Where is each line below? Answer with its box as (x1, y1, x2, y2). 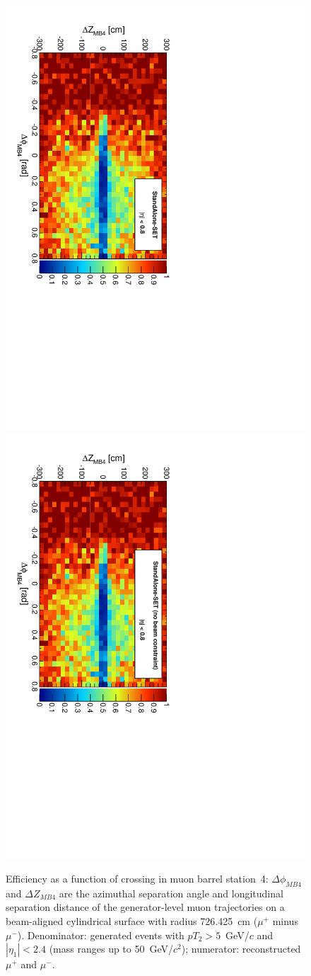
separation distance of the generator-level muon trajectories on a (6, 900, 285, 914)
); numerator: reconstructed (181, 941, 301, 956)
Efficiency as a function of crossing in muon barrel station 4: (6, 871, 269, 886)
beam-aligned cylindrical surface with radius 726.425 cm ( (6, 914, 258, 929)
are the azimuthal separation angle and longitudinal (59, 885, 283, 900)
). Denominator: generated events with (17, 927, 184, 942)
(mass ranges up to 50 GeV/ (49, 941, 174, 956)
